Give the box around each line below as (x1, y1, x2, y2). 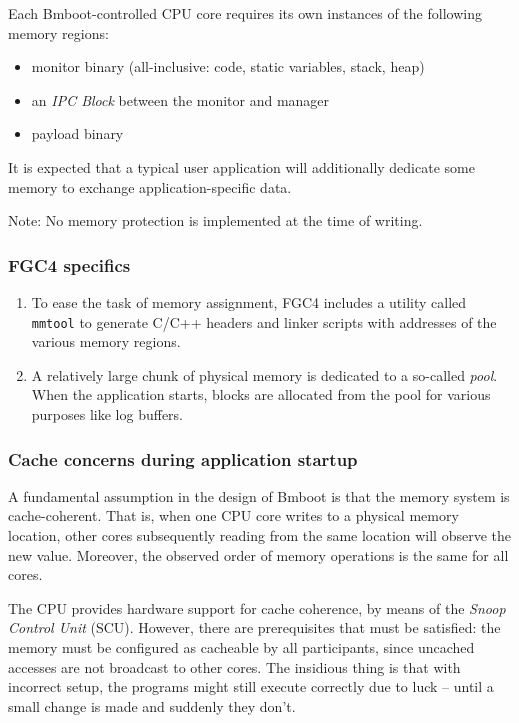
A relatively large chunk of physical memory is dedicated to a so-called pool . (31, 364, 498, 385)
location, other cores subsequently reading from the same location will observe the (8, 525, 512, 545)
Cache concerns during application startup (8, 446, 358, 471)
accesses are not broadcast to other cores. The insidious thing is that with (8, 656, 461, 677)
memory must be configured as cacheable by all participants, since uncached (8, 636, 475, 657)
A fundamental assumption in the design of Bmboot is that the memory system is (8, 485, 510, 506)
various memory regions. (31, 331, 181, 352)
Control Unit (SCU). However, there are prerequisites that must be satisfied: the (8, 617, 501, 638)
